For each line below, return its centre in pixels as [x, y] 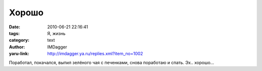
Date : [15, 27]
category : [19, 40]
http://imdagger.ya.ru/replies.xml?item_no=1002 [95, 54]
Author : [17, 47]
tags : [14, 33]
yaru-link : [19, 54]
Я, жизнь [56, 33]
